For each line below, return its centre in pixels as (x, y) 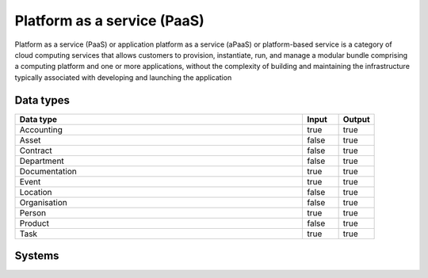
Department (42, 161)
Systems (37, 256)
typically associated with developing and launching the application (123, 77)
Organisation (43, 202)
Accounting (41, 129)
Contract (36, 150)
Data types (42, 100)
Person (33, 212)
